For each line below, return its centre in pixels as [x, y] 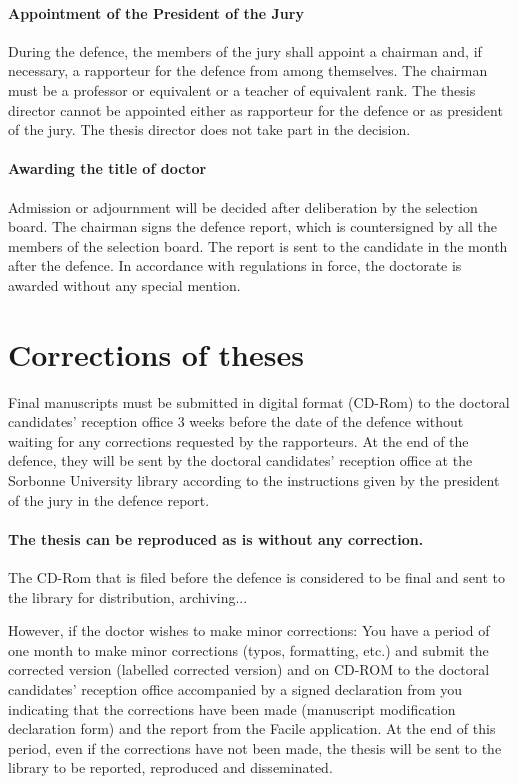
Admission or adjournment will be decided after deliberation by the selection [243, 206]
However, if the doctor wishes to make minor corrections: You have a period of [249, 630]
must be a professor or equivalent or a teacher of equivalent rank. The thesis [242, 89]
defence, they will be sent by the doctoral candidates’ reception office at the [240, 460]
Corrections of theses [156, 353]
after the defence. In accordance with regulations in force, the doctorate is [235, 265]
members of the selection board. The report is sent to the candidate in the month [258, 245]
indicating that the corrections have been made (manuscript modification [232, 708]
